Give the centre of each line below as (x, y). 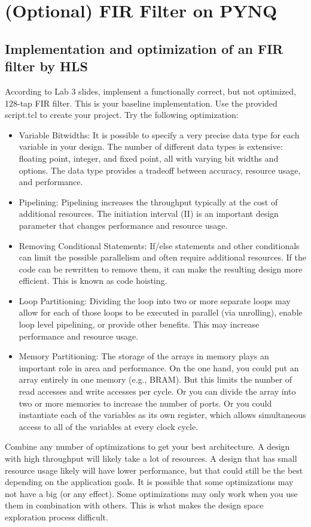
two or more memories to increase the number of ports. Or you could (145, 403)
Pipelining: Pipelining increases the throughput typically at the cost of (148, 202)
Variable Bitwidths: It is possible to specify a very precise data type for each (159, 134)
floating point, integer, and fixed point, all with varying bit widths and (149, 158)
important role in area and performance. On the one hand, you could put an (159, 367)
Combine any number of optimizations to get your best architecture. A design (147, 446)
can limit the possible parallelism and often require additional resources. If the (162, 257)
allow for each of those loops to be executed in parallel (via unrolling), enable (161, 312)
